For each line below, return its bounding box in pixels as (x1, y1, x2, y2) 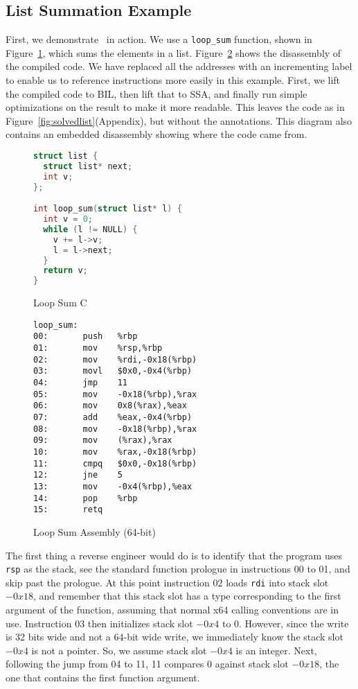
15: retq (33, 505, 103, 515)
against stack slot (215, 656, 289, 671)
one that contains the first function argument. (6, 670, 200, 684)
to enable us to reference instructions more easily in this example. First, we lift (6, 73, 341, 87)
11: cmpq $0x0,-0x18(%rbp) (33, 458, 197, 469)
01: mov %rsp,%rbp (33, 343, 163, 354)
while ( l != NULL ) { (43, 224, 138, 234)
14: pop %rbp (33, 493, 138, 503)
